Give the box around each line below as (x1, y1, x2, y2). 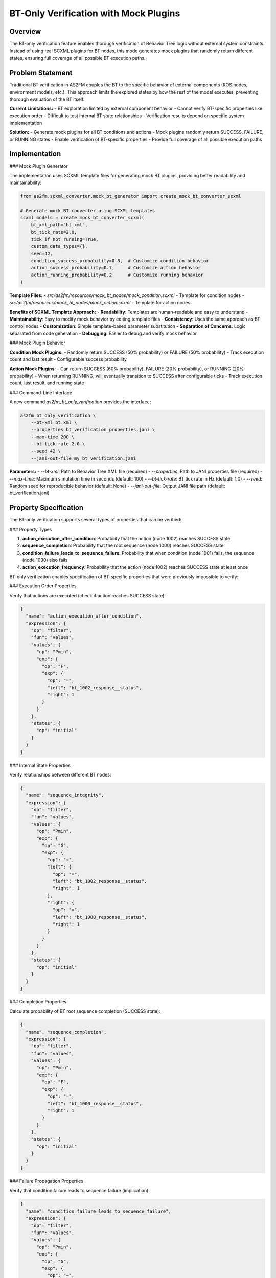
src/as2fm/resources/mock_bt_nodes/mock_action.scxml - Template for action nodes (9, 300, 191, 306)
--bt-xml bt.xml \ (31, 420, 77, 425)
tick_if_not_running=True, (31, 236, 99, 242)
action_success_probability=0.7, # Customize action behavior (31, 265, 201, 271)
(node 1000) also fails (22, 557, 68, 563)
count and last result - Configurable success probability (9, 356, 127, 362)
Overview (9, 27, 41, 36)
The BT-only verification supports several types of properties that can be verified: (9, 517, 181, 523)
